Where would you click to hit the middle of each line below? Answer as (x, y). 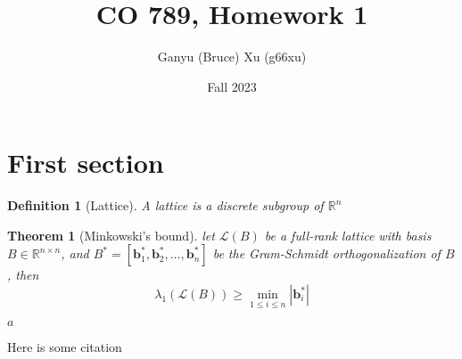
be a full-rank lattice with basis (348, 235)
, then (23, 275)
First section (86, 163)
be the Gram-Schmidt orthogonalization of (326, 253)
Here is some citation (65, 347)
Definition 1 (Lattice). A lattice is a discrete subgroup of (165, 205)
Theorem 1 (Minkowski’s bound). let (111, 235)
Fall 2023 (232, 86)
